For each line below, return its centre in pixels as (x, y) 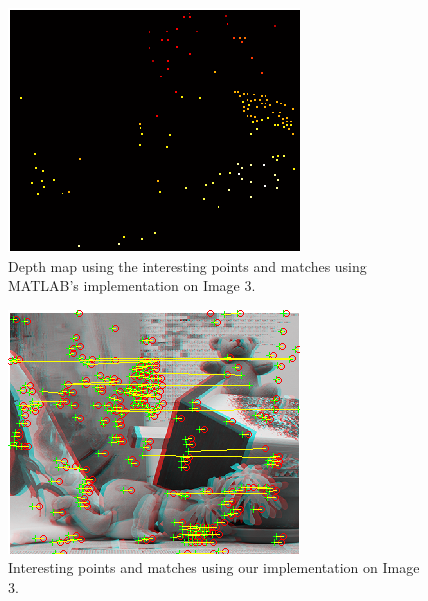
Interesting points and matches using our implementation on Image (214, 567)
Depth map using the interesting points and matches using (187, 265)
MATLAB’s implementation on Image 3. (132, 285)
